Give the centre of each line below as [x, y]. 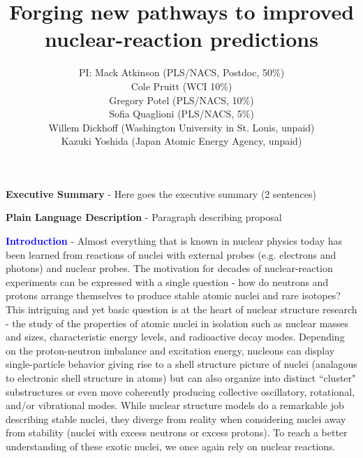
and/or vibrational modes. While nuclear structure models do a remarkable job [175, 405]
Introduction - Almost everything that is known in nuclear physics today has [174, 241]
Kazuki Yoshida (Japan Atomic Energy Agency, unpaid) [181, 141]
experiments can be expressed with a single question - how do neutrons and [167, 281]
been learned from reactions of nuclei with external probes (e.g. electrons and [171, 254]
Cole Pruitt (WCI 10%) [181, 86]
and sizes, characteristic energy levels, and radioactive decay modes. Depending [175, 337]
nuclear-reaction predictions [181, 39]
